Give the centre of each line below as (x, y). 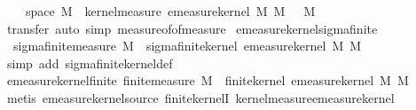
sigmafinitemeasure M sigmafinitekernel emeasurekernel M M (187, 46)
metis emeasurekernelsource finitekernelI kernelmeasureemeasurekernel (200, 97)
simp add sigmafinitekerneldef (90, 63)
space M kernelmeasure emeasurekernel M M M (170, 11)
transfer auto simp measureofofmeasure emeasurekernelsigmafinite (192, 28)
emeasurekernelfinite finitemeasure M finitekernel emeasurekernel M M (208, 80)
